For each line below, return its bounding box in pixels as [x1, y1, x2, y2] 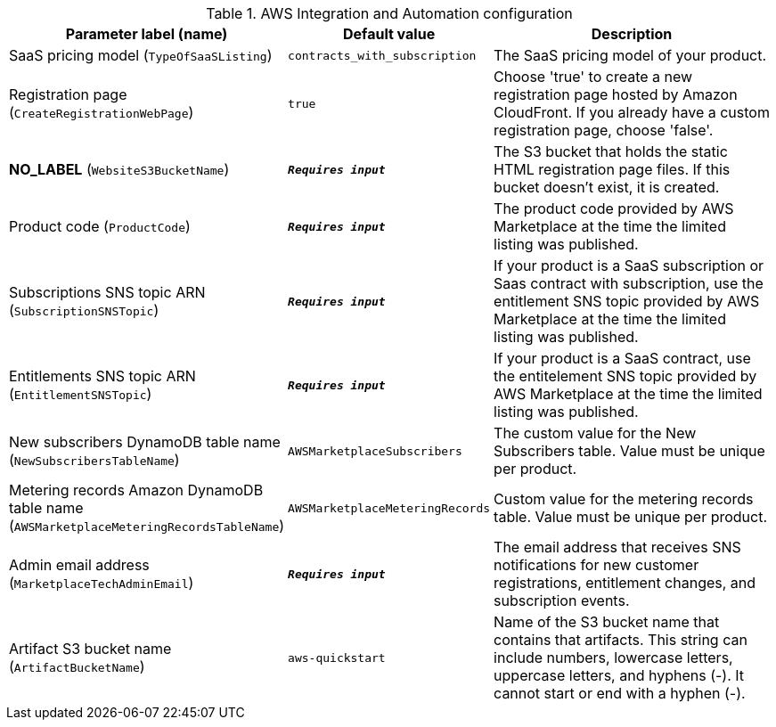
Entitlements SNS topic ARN [9, 367, 196, 385]
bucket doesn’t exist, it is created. [494, 178, 720, 196]
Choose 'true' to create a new [494, 68, 693, 86]
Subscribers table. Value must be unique [494, 442, 765, 460]
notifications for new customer [494, 556, 699, 574]
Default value [343, 25, 436, 43]
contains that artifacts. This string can [494, 631, 747, 649]
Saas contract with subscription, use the [494, 274, 764, 292]
